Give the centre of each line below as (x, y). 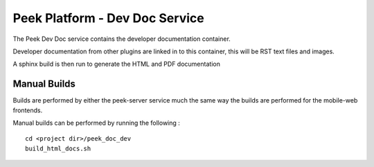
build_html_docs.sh (58, 148)
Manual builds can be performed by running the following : (96, 123)
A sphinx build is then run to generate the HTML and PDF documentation (117, 64)
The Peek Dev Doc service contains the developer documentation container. (122, 39)
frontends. (28, 110)
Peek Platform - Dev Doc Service (108, 18)
